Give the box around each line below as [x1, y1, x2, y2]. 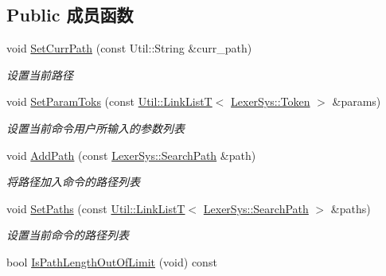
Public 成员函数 [6, 2, 134, 27]
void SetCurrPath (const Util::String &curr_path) [6, 40, 252, 56]
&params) [332, 93, 381, 110]
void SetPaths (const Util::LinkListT [6, 200, 185, 216]
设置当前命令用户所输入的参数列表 [6, 119, 185, 136]
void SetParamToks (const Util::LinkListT [6, 93, 212, 110]
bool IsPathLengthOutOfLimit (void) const [6, 253, 217, 270]
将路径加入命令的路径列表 [6, 173, 140, 190]
